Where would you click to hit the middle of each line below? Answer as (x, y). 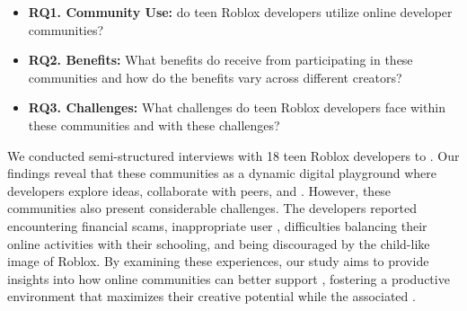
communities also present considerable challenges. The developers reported (212, 208)
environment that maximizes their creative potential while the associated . (211, 296)
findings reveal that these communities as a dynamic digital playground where (222, 173)
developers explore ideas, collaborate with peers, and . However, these (199, 190)
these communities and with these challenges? (154, 124)
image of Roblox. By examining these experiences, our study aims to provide (218, 261)
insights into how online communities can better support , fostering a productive (229, 278)
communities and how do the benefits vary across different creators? (215, 77)
